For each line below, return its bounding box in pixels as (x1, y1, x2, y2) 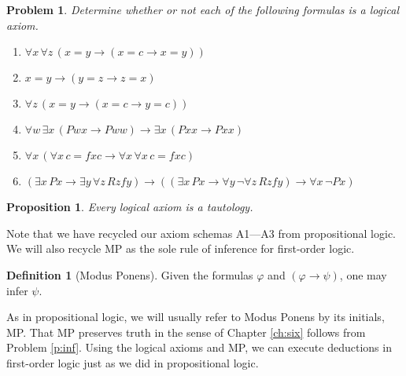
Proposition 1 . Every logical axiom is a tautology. (6, 199, 253, 215)
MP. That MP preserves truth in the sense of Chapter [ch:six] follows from (6, 323, 366, 340)
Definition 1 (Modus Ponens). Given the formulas (6, 266, 253, 283)
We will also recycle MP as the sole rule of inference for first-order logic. (6, 240, 355, 257)
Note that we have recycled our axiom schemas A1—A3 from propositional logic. (6, 225, 397, 241)
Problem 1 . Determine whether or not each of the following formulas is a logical (6, 2, 399, 17)
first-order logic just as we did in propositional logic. (6, 354, 259, 371)
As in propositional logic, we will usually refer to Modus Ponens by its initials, (6, 308, 385, 325)
